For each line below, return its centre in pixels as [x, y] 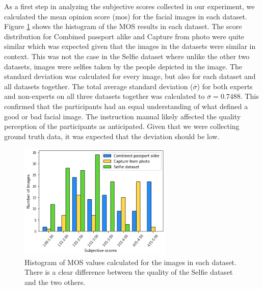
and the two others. [55, 282]
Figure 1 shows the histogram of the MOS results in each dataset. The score [123, 26]
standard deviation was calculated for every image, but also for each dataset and [130, 76]
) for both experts [225, 86]
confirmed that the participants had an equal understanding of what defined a [126, 106]
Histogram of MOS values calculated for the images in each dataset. [130, 262]
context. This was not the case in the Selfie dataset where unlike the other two [127, 56]
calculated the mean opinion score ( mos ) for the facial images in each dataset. [126, 16]
